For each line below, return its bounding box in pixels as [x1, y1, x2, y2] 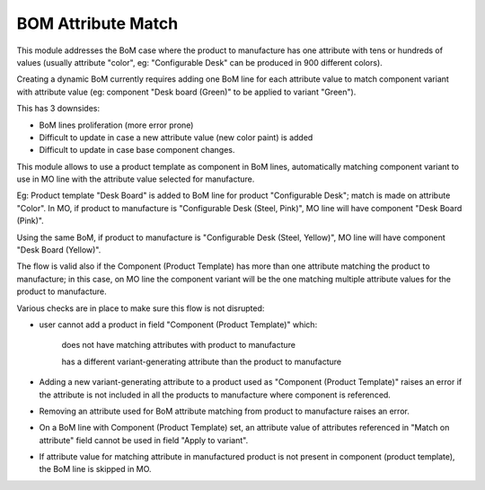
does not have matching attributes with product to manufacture [61, 340, 296, 351]
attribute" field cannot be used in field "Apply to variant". [39, 434, 249, 445]
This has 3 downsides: [16, 103, 101, 114]
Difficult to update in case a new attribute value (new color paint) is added [39, 131, 313, 143]
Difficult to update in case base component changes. [39, 145, 235, 156]
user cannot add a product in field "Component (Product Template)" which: [39, 319, 318, 330]
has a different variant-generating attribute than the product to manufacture [61, 356, 342, 367]
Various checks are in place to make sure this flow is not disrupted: [16, 302, 265, 314]
